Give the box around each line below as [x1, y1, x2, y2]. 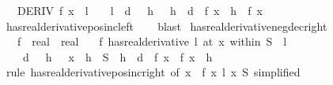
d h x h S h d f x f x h [22, 48, 213, 65]
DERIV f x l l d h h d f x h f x [17, 2, 263, 18]
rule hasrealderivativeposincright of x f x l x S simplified [6, 64, 301, 80]
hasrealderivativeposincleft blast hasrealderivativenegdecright [6, 17, 327, 34]
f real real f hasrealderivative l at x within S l [17, 33, 287, 50]
